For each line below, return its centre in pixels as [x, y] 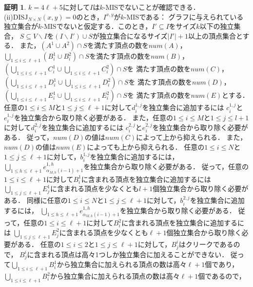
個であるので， [222, 276]
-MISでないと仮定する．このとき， [97, 26]
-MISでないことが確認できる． [151, 7]
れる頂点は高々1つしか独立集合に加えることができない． [138, 254]
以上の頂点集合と [215, 35]
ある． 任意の [39, 244]
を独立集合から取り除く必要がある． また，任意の [94, 117]
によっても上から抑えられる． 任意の [146, 147]
